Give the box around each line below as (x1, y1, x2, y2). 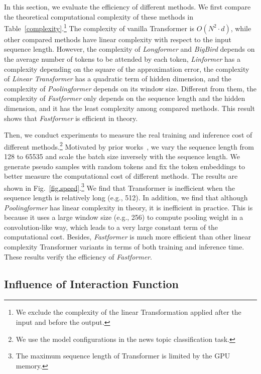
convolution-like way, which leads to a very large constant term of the (4, 221, 218, 232)
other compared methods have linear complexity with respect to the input (4, 34, 231, 44)
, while (230, 23, 251, 33)
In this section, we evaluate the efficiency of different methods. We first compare (4, 2, 251, 12)
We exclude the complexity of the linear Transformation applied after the (16, 307, 241, 317)
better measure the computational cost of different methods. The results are (4, 171, 238, 181)
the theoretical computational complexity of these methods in (4, 11, 194, 22)
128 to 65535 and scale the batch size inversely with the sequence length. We (4, 151, 240, 162)
